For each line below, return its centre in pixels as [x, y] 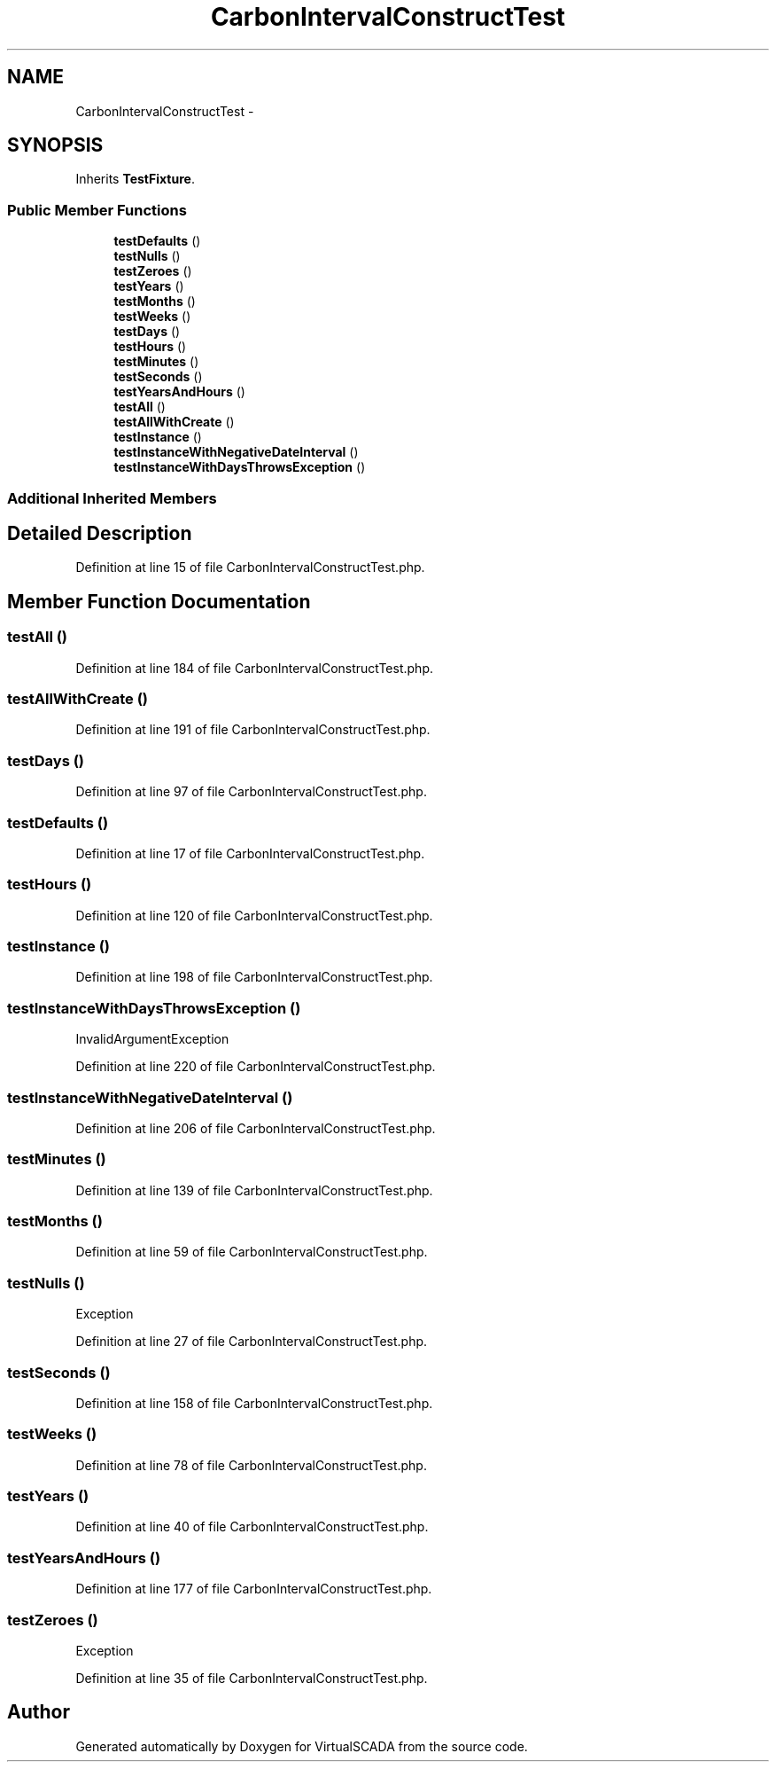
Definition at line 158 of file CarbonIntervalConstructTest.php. [254, 1403]
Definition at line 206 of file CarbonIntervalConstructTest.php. [256, 1128]
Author [39, 1712]
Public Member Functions [97, 210]
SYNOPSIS [55, 145]
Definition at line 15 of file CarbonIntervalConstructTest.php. [250, 567]
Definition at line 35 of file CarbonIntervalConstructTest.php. [252, 1678]
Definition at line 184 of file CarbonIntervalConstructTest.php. [254, 668]
